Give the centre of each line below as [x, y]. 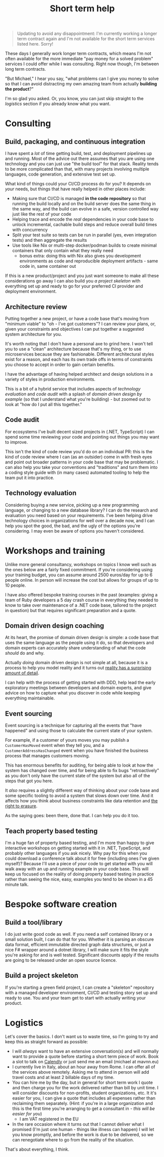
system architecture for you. [34, 334]
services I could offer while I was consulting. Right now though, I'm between [82, 64]
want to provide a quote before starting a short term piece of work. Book [85, 1056]
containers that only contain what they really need [63, 251]
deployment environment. [31, 291]
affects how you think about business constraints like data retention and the [82, 801]
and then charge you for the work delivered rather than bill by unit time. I [85, 1087]
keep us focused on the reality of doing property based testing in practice [80, 874]
